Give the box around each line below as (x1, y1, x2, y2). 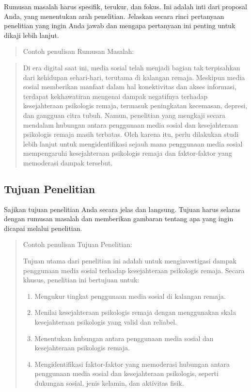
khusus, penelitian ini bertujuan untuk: (23, 275, 140, 285)
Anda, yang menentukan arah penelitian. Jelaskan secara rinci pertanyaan (4, 11, 224, 21)
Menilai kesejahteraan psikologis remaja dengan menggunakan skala (34, 307, 236, 317)
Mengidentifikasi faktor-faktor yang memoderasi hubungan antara (34, 359, 230, 369)
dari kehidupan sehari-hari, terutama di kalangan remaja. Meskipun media (23, 72, 245, 82)
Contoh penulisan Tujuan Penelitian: (23, 239, 132, 249)
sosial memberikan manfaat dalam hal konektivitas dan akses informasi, (23, 82, 236, 92)
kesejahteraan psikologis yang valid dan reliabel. (34, 317, 177, 327)
